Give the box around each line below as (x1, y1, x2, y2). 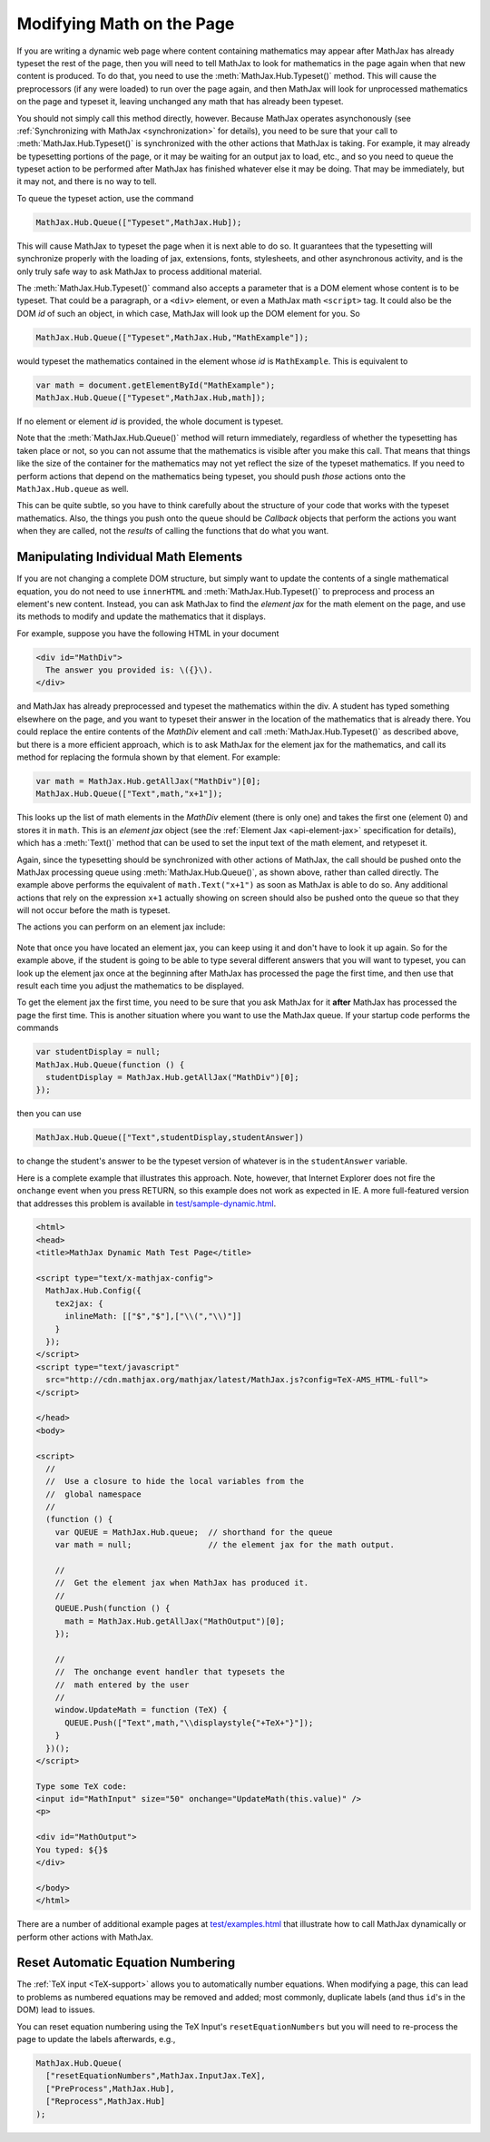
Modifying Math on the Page (16, 14, 235, 34)
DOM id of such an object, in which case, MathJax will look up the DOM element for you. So (16, 308, 360, 319)
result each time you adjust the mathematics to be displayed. (16, 980, 245, 991)
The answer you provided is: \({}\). (45, 665, 213, 675)
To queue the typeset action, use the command (16, 192, 194, 203)
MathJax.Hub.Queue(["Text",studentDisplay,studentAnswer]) (35, 1133, 304, 1143)
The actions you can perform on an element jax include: (16, 921, 226, 932)
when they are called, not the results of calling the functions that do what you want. (16, 526, 329, 536)
